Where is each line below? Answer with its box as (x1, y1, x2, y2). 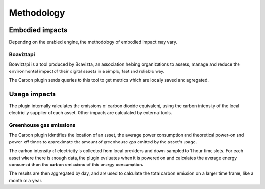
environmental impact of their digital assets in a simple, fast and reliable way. (9, 68, 165, 74)
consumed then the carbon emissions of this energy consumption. (9, 162, 144, 167)
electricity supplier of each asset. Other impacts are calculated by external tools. (9, 110, 172, 116)
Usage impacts (9, 90, 56, 98)
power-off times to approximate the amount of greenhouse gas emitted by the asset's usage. (9, 139, 197, 144)
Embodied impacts (9, 26, 68, 34)
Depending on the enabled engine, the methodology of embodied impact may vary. (9, 39, 178, 45)
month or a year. (9, 177, 43, 183)
